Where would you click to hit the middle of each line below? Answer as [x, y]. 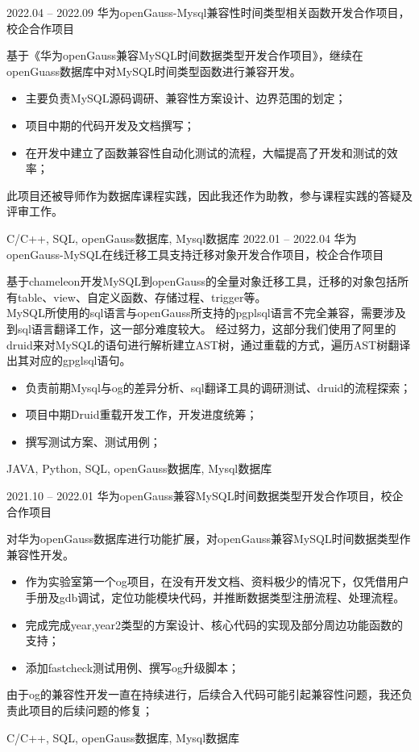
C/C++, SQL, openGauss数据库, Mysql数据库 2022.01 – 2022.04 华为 [182, 238]
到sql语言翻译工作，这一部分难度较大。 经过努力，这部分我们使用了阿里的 [201, 328]
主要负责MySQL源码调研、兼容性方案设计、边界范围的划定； [186, 98]
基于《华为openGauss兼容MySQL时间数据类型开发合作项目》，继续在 [185, 55]
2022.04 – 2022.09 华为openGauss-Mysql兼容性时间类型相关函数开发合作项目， [208, 12]
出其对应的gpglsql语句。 [69, 360]
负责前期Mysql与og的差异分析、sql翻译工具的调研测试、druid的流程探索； [218, 387]
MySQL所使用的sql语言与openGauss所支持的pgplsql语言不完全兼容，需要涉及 [206, 313]
